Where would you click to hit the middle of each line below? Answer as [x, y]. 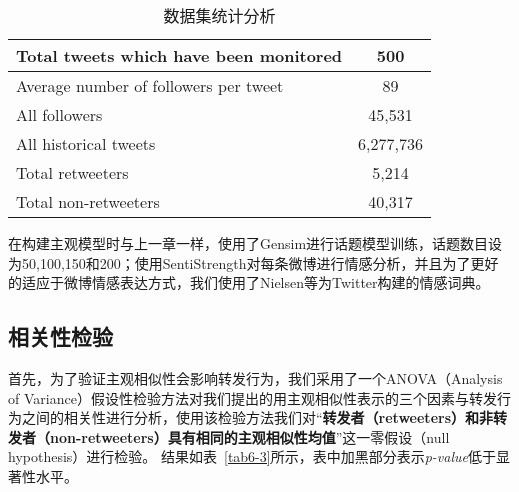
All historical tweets [86, 143]
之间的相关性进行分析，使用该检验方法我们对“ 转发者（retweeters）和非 [257, 417]
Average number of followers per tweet [150, 85]
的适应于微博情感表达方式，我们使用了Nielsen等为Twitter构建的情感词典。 [249, 282]
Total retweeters [72, 172]
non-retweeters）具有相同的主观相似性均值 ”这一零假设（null [249, 436]
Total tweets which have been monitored [179, 55]
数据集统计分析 [219, 15]
